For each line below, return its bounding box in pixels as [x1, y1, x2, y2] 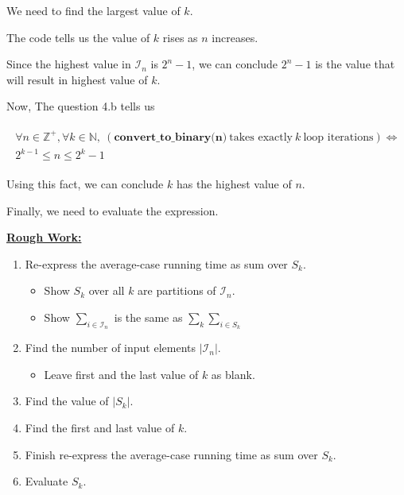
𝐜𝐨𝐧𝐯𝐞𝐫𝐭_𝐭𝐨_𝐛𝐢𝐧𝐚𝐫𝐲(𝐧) [114, 131, 227, 143]
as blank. [211, 365, 255, 382]
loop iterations [303, 131, 374, 143]
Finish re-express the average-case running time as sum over [25, 446, 318, 462]
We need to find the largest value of [6, 2, 181, 18]
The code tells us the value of [6, 29, 150, 45]
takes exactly [229, 131, 293, 143]
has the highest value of [176, 176, 292, 192]
